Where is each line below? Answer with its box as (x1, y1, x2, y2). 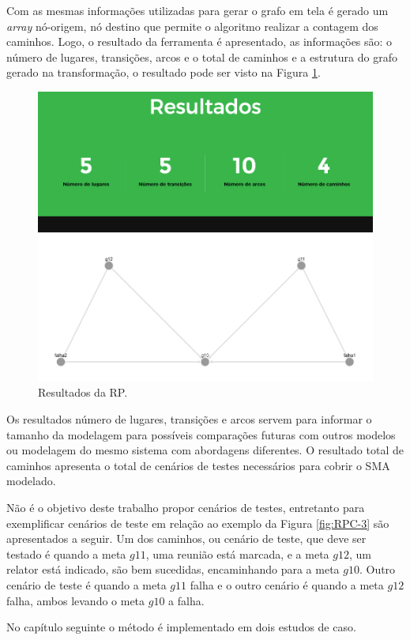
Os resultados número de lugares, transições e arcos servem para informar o (6, 411, 372, 427)
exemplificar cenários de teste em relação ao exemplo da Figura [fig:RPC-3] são (6, 514, 389, 531)
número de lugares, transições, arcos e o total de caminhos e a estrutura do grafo (6, 48, 397, 65)
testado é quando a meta (6, 545, 126, 562)
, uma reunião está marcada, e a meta (145, 545, 329, 562)
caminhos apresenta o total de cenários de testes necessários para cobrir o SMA (6, 457, 390, 473)
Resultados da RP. (38, 384, 128, 401)
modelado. (6, 472, 56, 489)
